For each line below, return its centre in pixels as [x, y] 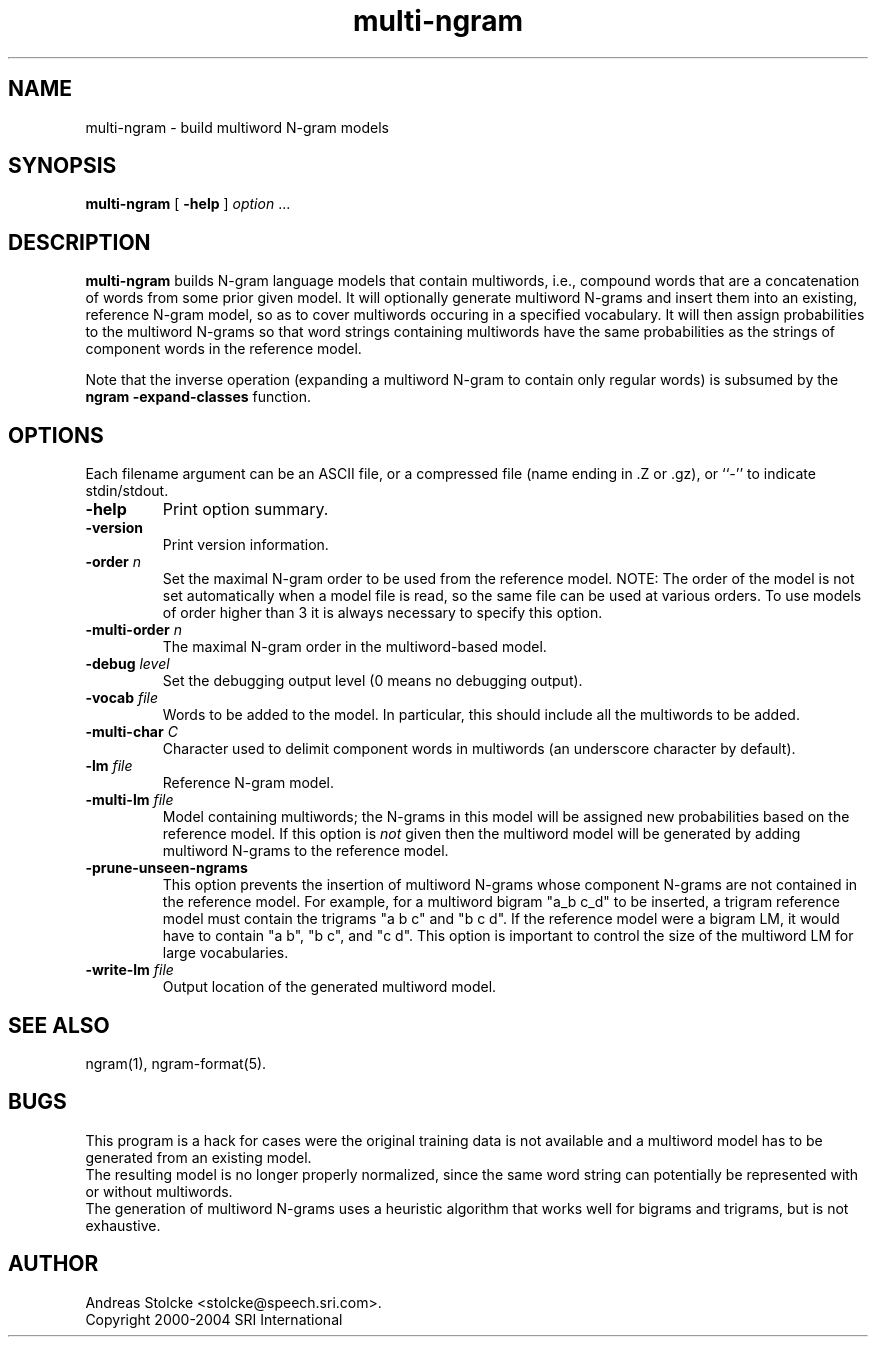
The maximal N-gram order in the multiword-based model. [354, 647]
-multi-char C [131, 732]
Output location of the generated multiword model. [329, 987]
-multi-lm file [129, 800]
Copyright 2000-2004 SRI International [214, 1319]
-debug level [127, 664]
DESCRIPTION [79, 242]
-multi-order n [133, 630]
